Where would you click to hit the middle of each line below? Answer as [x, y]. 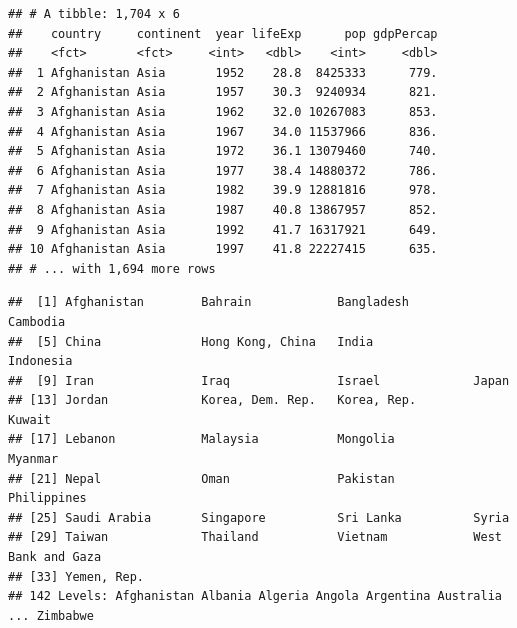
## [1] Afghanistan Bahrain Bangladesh [208, 302]
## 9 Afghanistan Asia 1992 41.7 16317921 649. [223, 229]
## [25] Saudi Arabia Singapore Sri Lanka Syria [259, 517]
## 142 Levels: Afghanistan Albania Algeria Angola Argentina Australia [255, 596]
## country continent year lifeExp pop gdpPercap [223, 33]
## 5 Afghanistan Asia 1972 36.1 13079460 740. [223, 151]
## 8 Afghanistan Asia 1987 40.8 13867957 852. [223, 209]
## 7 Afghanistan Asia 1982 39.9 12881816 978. [223, 190]
